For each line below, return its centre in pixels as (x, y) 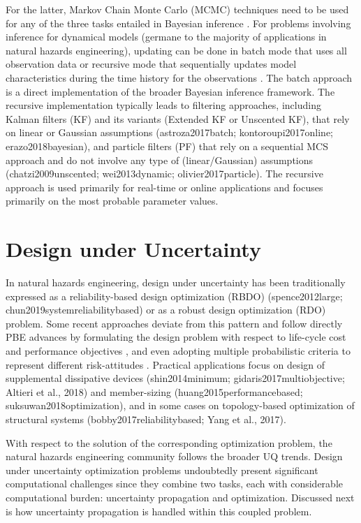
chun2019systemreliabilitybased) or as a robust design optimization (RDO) (166, 310)
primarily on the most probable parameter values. (112, 201)
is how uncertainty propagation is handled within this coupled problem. (159, 511)
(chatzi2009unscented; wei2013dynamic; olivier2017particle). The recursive (164, 174)
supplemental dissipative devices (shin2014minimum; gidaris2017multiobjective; (175, 378)
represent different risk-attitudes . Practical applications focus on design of (165, 364)
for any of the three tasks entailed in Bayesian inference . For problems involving (178, 23)
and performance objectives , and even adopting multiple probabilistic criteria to (178, 351)
